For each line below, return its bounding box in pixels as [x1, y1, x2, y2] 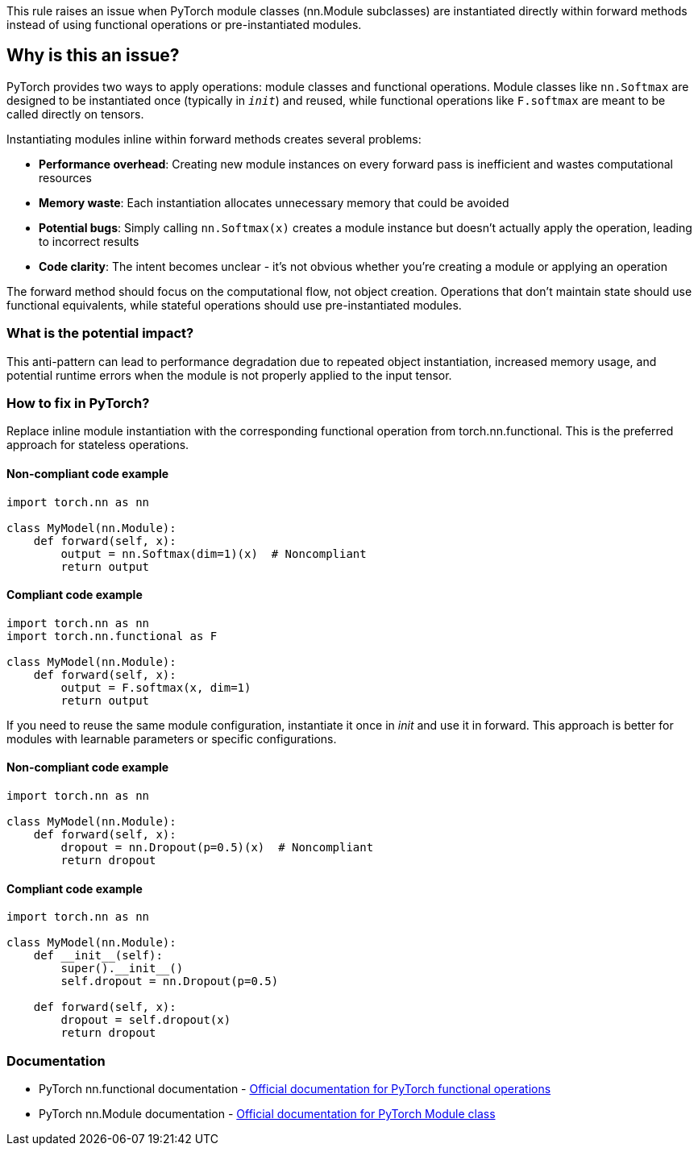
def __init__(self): [33, 949, 163, 963]
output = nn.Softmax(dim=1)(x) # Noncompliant [60, 547, 367, 560]
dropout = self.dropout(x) [60, 1013, 231, 1027]
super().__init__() [60, 962, 184, 975]
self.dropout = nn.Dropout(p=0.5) [60, 975, 279, 988]
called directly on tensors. [6, 106, 144, 121]
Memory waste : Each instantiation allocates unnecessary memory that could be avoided [39, 195, 509, 210]
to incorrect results [39, 234, 139, 248]
